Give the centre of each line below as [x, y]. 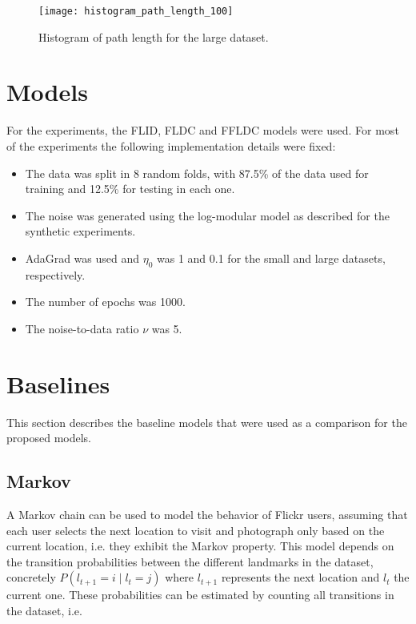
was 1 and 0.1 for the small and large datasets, [271, 258]
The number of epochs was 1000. [105, 302]
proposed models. [49, 438]
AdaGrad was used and [82, 258]
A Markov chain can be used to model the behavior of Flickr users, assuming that [207, 515]
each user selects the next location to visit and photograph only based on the [196, 530]
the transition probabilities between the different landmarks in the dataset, [190, 561]
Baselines [58, 383]
